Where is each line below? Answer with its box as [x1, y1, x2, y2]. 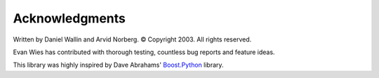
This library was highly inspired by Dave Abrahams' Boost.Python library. [13, 60, 224, 70]
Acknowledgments [13, 11, 126, 26]
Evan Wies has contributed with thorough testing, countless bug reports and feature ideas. [13, 48, 275, 56]
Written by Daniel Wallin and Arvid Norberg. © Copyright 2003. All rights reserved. [13, 35, 252, 44]
